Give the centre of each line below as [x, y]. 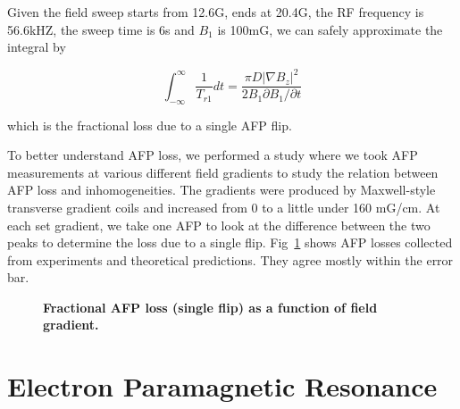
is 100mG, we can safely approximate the [330, 29]
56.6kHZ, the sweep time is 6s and [101, 29]
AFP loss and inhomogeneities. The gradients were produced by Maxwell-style [222, 190]
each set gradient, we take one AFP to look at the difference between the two [219, 225]
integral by [37, 47]
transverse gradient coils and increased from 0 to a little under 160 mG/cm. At [224, 207]
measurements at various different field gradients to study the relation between [223, 172]
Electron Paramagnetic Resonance [222, 386]
